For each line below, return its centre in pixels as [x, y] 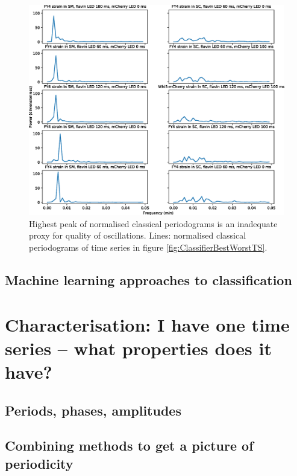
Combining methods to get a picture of [129, 445]
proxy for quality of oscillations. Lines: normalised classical [138, 235]
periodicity [39, 463]
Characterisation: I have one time [147, 324]
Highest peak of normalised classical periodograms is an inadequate [153, 223]
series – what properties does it [138, 348]
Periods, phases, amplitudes [93, 410]
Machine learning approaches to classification [148, 279]
